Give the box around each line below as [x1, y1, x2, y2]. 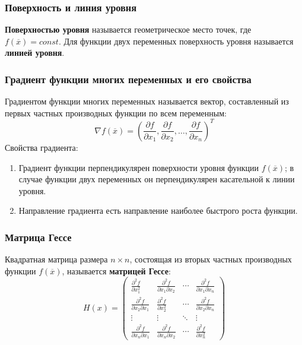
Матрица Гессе [5, 229, 72, 244]
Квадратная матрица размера [5, 253, 108, 265]
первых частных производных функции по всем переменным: [5, 106, 227, 119]
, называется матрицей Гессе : [62, 264, 171, 277]
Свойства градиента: [5, 141, 78, 153]
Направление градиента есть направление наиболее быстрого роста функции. [18, 204, 298, 217]
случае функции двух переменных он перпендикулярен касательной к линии [18, 173, 295, 185]
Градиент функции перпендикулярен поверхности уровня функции [18, 161, 259, 173]
